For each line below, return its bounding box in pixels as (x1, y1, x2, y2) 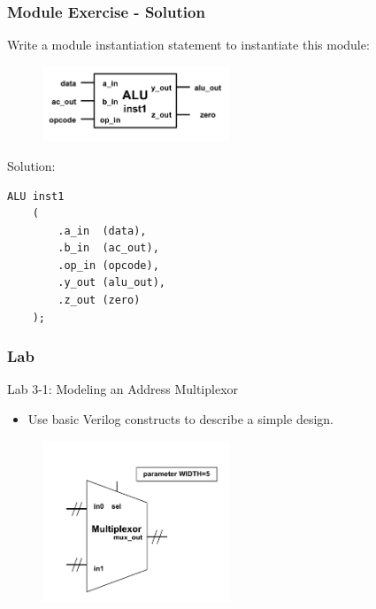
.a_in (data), (58, 224, 147, 237)
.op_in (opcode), (58, 258, 159, 272)
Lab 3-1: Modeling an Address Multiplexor (7, 380, 239, 398)
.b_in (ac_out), (58, 242, 159, 255)
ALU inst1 (7, 189, 65, 203)
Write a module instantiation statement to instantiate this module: (7, 35, 370, 54)
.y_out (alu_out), (58, 276, 165, 289)
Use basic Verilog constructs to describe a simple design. (27, 410, 334, 428)
